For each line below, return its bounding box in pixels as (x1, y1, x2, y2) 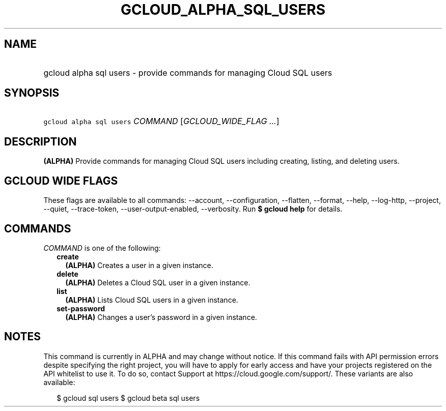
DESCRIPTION (4, 135, 77, 148)
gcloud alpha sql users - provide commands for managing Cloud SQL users (43, 67, 332, 78)
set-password (57, 304, 105, 313)
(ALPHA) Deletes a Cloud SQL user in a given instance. (65, 278, 250, 287)
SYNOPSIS (4, 86, 60, 100)
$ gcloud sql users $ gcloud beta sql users (57, 393, 200, 402)
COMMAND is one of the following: (43, 243, 161, 252)
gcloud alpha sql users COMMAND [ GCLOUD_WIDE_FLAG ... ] (43, 116, 280, 127)
